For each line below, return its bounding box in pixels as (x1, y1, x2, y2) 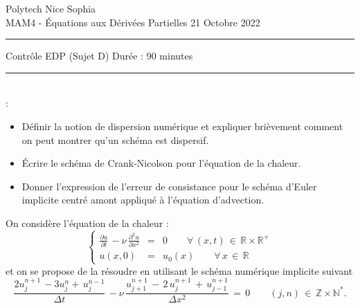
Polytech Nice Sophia (6, 1, 96, 15)
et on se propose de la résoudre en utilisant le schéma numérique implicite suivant (6, 263, 353, 278)
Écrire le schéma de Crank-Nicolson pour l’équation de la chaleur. (21, 156, 301, 170)
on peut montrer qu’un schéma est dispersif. (21, 132, 209, 147)
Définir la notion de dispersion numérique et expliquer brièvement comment (21, 118, 343, 133)
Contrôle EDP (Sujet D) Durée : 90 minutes (6, 48, 193, 63)
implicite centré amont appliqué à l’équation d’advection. (21, 192, 264, 207)
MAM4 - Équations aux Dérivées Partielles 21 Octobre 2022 (6, 15, 260, 29)
